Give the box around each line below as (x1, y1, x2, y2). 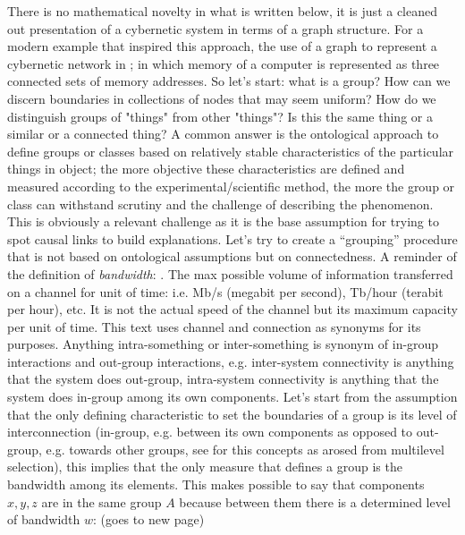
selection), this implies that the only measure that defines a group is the (7, 457, 402, 476)
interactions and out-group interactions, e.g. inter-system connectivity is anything (7, 352, 454, 370)
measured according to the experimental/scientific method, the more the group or (7, 176, 455, 195)
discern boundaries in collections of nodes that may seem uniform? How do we (7, 89, 436, 107)
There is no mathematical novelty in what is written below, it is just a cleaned (7, 2, 438, 20)
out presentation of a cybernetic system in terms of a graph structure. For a (7, 19, 424, 38)
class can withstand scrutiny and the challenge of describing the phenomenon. (7, 194, 434, 213)
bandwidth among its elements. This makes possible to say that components (7, 475, 425, 494)
